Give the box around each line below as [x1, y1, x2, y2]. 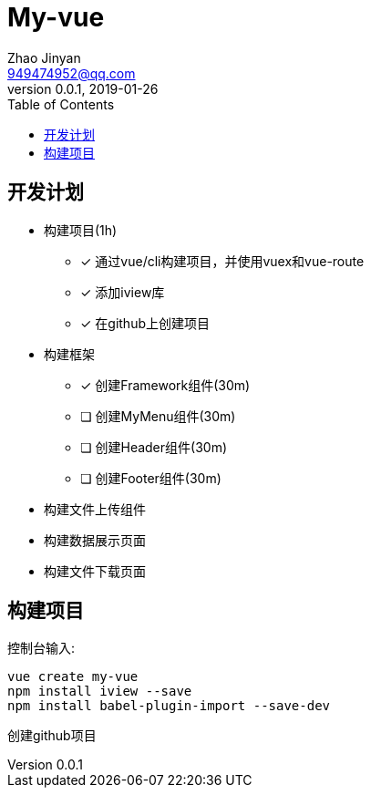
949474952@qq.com [7, 65, 136, 81]
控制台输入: [7, 640, 76, 656]
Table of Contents [7, 96, 115, 112]
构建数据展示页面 [44, 532, 146, 548]
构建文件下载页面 [44, 563, 146, 579]
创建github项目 [7, 728, 97, 744]
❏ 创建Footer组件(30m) [80, 470, 222, 486]
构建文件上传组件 [44, 501, 146, 517]
